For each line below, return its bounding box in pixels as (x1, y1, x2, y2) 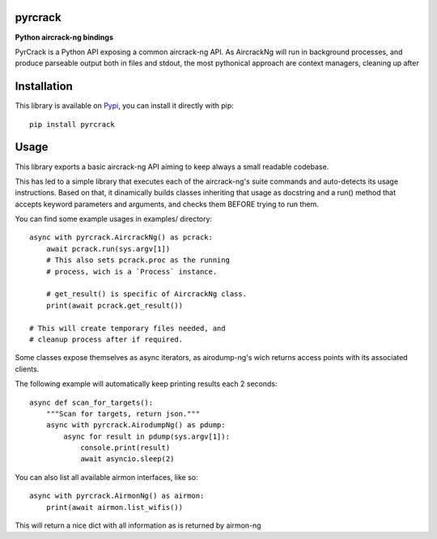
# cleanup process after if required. (29, 334, 184, 344)
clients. (15, 364, 40, 374)
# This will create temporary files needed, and (29, 324, 226, 333)
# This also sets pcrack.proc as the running (45, 256, 231, 265)
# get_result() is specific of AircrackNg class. (45, 290, 247, 299)
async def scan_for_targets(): (29, 397, 154, 407)
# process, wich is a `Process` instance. (45, 267, 218, 276)
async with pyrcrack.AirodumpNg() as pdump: (45, 421, 226, 430)
